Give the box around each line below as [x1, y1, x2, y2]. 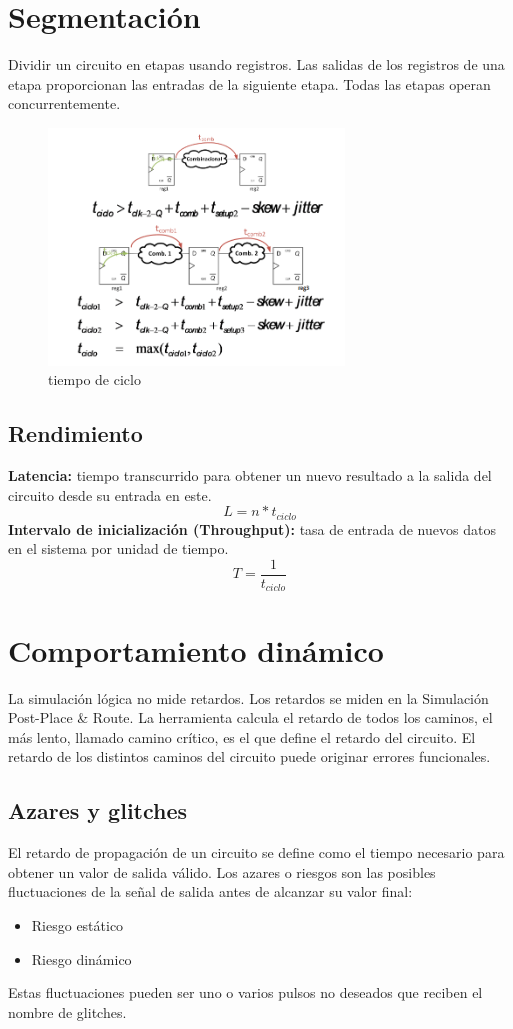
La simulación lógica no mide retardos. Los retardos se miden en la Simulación [8, 687, 489, 708]
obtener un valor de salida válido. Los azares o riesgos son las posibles [8, 861, 436, 882]
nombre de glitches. [8, 1001, 127, 1022]
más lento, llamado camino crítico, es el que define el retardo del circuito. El [8, 726, 476, 747]
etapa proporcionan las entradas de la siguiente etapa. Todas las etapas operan [8, 73, 491, 94]
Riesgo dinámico [31, 948, 132, 969]
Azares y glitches [8, 795, 188, 826]
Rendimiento [8, 418, 143, 449]
